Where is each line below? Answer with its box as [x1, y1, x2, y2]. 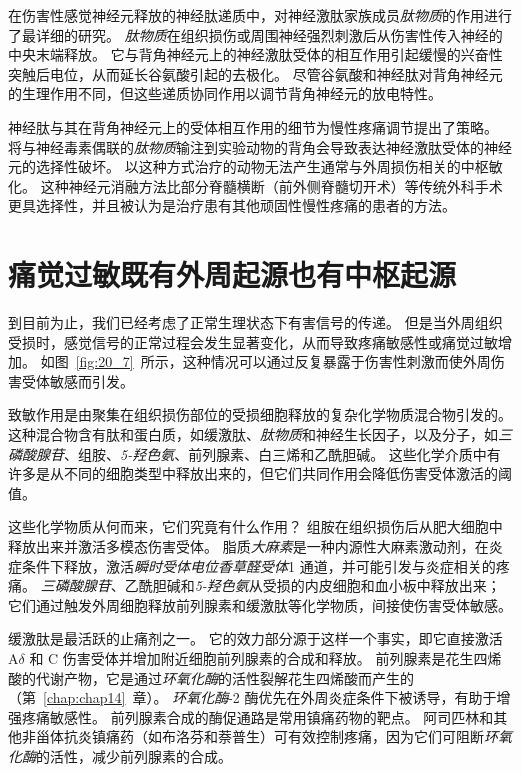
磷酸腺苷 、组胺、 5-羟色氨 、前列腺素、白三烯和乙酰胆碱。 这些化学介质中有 [8, 443, 501, 464]
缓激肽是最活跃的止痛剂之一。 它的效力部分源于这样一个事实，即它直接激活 [8, 628, 503, 649]
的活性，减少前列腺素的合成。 [36, 745, 232, 766]
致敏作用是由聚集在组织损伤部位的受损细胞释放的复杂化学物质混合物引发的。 [8, 404, 512, 425]
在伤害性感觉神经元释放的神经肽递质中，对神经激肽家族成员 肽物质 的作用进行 [8, 5, 512, 25]
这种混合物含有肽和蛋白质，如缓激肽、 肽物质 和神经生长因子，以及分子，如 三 [8, 424, 512, 445]
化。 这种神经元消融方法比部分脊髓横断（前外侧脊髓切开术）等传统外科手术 [8, 175, 503, 196]
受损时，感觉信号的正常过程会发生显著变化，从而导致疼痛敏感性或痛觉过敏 [8, 331, 498, 352]
